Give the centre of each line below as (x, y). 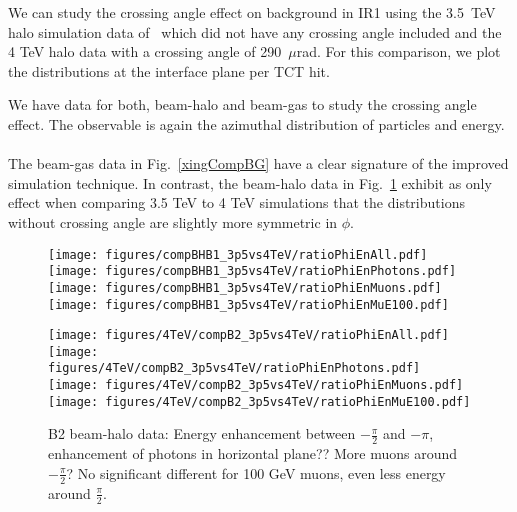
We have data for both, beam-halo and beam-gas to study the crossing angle (242, 104)
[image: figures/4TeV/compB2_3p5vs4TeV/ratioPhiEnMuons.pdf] (256, 385)
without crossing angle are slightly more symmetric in (173, 221)
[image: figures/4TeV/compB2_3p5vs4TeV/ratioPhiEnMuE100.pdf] (259, 401)
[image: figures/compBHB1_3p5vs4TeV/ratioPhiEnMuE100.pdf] (248, 304)
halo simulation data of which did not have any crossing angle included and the (255, 31)
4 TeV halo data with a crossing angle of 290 (145, 51)
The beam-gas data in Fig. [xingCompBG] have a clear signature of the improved (258, 163)
